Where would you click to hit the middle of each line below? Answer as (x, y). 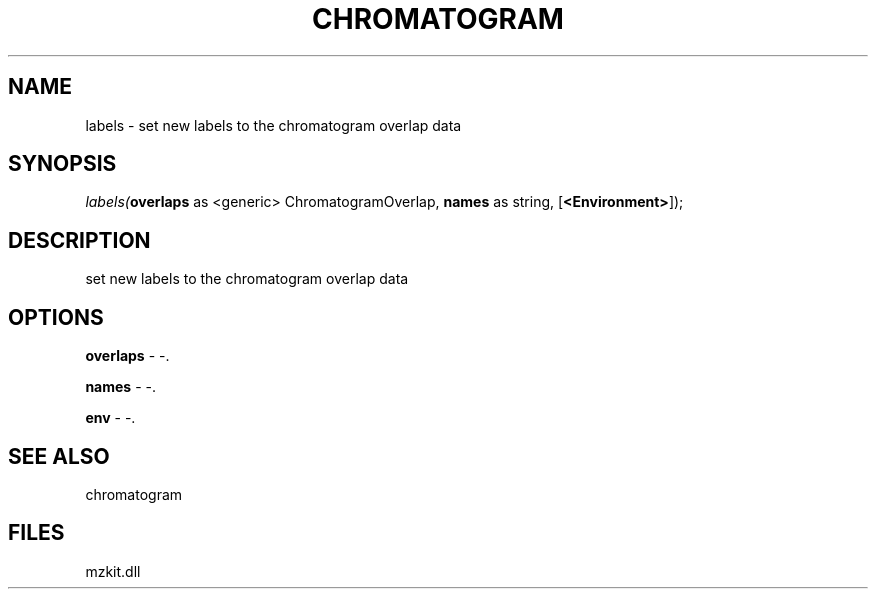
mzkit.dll (113, 571)
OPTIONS (56, 317)
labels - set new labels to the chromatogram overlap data (273, 125)
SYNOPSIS (62, 164)
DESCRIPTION (79, 240)
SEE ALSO (59, 456)
